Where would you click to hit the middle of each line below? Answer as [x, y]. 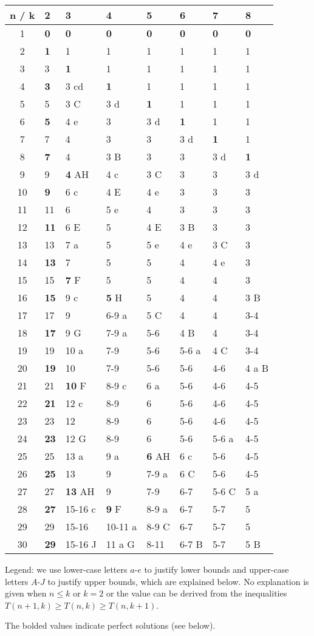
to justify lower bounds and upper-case [217, 569]
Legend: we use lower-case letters [66, 569]
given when [26, 593]
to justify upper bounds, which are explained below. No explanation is [178, 581]
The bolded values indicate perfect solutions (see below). [110, 625]
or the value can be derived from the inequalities [196, 593]
